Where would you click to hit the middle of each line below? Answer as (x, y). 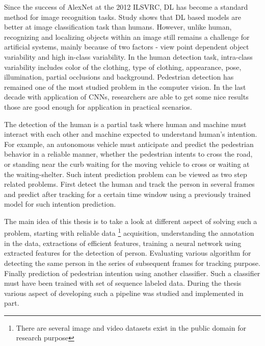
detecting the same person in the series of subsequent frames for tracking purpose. (132, 263)
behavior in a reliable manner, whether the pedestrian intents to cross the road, (128, 154)
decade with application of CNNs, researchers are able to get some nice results (126, 97)
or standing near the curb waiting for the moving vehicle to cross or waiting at (127, 164)
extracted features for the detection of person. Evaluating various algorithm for (128, 253)
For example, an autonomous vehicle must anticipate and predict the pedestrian (129, 144)
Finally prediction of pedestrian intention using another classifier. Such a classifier (132, 273)
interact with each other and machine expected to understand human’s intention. (131, 134)
